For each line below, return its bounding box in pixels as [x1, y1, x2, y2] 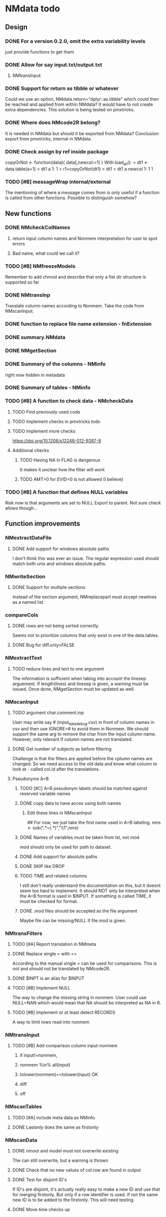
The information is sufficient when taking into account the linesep [12, 675, 146, 681]
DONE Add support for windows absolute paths [12, 546, 110, 552]
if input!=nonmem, [19, 1052, 58, 1058]
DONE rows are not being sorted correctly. [12, 623, 100, 629]
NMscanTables [5, 1103, 42, 1110]
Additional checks [12, 447, 50, 453]
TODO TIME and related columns [19, 872, 87, 879]
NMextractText [5, 654, 42, 661]
